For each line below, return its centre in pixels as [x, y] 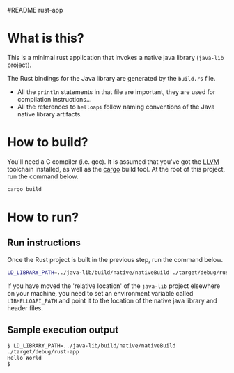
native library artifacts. [49, 114]
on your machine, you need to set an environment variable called [100, 293]
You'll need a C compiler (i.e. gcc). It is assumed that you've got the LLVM [113, 161]
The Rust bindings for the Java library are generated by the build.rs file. [111, 78]
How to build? [48, 143]
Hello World [24, 358]
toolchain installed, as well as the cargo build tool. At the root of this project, [116, 169]
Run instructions [44, 243]
